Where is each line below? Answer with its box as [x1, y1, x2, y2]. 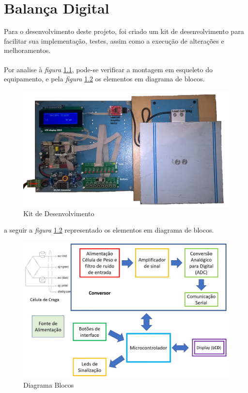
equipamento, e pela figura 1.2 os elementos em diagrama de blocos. [4, 74, 205, 84]
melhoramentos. [4, 45, 51, 55]
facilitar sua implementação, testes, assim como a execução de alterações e [4, 35, 224, 46]
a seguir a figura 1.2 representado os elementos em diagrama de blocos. [4, 224, 214, 235]
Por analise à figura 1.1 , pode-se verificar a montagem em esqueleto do [4, 64, 213, 74]
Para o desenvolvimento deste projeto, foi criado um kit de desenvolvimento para [4, 26, 244, 36]
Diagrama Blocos [23, 379, 74, 390]
